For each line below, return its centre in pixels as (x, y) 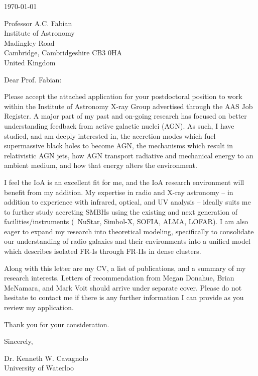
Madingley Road (29, 42)
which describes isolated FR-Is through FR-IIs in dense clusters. (103, 251)
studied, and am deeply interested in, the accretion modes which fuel (110, 135)
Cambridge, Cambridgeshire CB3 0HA (63, 53)
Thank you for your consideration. (57, 324)
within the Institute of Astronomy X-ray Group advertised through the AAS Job (128, 106)
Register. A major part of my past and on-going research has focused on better (125, 116)
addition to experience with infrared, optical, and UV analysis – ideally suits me (127, 202)
